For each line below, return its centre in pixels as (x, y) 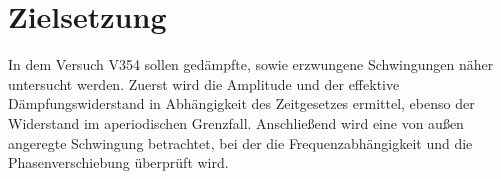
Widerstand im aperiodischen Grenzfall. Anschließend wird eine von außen (236, 122)
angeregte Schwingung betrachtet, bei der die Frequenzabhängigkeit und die (240, 142)
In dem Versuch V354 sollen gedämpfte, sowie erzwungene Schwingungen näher (251, 64)
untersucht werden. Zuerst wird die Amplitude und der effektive (204, 83)
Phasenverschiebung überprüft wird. (118, 162)
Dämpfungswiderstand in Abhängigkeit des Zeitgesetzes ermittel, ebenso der (241, 103)
